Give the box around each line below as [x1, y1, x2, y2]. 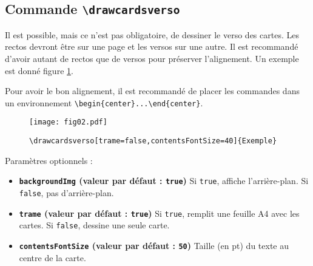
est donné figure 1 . [5, 64, 73, 77]
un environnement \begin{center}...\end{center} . [5, 96, 203, 109]
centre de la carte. [19, 251, 86, 264]
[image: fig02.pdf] [29, 118, 107, 127]
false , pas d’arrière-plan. [19, 186, 114, 199]
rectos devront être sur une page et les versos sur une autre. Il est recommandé [5, 40, 298, 53]
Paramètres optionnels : [5, 154, 93, 166]
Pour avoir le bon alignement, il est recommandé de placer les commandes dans [5, 84, 300, 97]
